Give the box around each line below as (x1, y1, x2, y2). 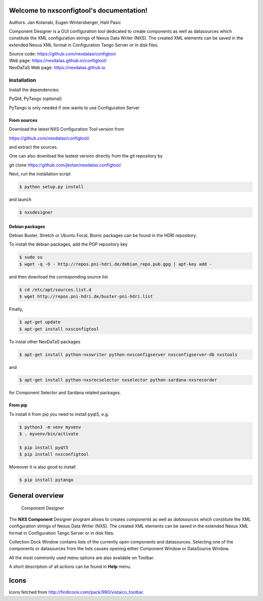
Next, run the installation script (9, 171, 71, 177)
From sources (9, 117, 38, 123)
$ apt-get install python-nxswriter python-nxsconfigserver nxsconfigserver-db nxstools (19, 351, 238, 357)
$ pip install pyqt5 (19, 445, 68, 450)
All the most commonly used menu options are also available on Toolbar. (9, 555, 154, 561)
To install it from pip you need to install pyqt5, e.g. (9, 411, 109, 417)
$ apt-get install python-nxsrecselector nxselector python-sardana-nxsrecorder (19, 377, 217, 383)
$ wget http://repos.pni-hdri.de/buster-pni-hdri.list (19, 294, 153, 299)
